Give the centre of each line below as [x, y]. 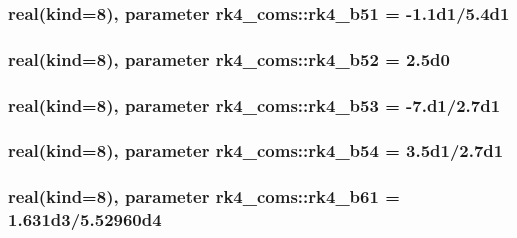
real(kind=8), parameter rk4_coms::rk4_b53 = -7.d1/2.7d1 [254, 104]
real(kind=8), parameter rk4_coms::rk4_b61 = [204, 196]
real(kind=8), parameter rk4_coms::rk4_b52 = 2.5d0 [229, 58]
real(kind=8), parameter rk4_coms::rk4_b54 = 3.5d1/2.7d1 [256, 150]
